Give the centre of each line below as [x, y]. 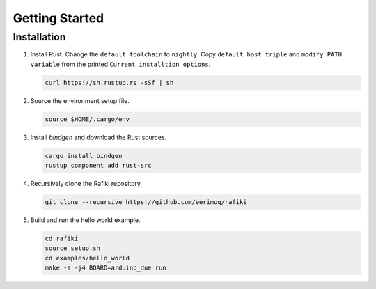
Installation [39, 37]
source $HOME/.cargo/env [87, 119]
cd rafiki [62, 239]
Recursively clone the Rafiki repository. [86, 184]
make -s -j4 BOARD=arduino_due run [105, 268]
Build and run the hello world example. [85, 220]
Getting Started [58, 18]
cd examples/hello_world [87, 258]
